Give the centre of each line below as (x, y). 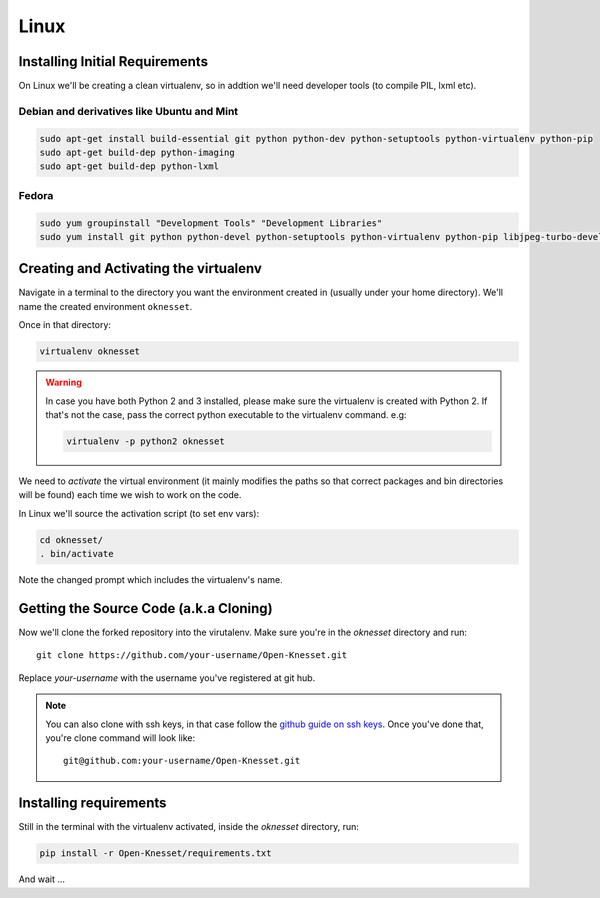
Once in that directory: (65, 325)
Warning (63, 382)
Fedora (36, 195)
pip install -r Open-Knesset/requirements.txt (155, 853)
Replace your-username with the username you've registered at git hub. (167, 677)
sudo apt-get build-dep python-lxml (129, 166)
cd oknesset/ (71, 539)
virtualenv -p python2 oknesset (145, 441)
